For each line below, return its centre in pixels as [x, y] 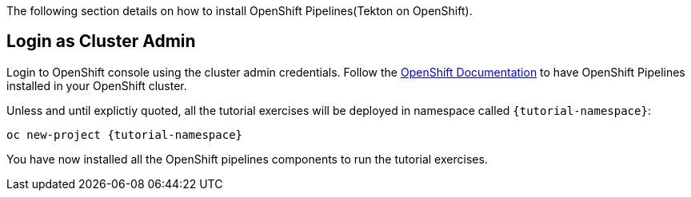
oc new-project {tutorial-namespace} [125, 134]
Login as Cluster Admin [101, 41]
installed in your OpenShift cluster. [97, 85]
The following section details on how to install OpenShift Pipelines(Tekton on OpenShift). [240, 11]
